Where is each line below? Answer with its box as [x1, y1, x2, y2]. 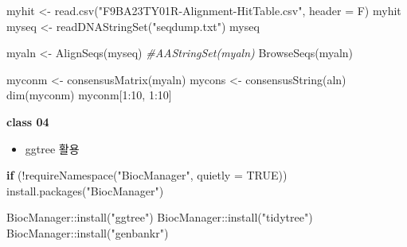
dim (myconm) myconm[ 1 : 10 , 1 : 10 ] [6, 87, 172, 103]
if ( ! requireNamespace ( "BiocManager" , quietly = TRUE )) [6, 167, 288, 183]
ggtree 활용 [25, 140, 80, 156]
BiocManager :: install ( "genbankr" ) [6, 224, 169, 241]
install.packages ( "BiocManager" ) [6, 182, 164, 199]
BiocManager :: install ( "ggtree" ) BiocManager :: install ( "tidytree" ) [6, 209, 313, 226]
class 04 [6, 113, 49, 129]
